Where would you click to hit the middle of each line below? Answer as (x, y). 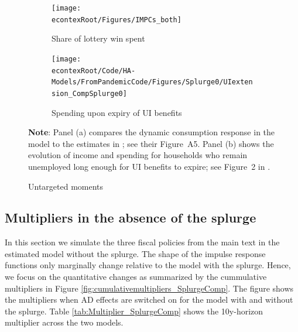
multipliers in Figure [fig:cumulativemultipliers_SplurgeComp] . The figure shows (149, 288)
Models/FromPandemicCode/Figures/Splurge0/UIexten (152, 82)
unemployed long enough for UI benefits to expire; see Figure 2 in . (149, 166)
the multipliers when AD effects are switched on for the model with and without (149, 300)
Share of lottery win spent (98, 38)
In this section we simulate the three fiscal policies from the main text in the (142, 242)
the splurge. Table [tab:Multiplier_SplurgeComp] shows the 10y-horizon (134, 311)
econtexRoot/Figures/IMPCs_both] (117, 20)
